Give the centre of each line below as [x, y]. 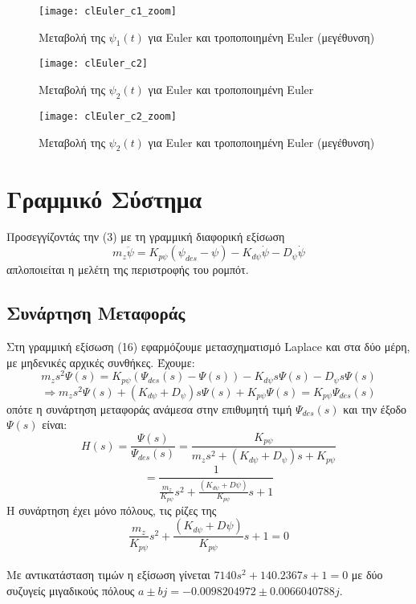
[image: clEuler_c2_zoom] [108, 116]
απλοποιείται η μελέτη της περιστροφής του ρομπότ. [128, 269]
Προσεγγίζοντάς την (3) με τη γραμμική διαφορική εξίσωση [146, 237]
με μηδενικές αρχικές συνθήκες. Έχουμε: [101, 362]
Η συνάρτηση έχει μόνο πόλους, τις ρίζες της [112, 510]
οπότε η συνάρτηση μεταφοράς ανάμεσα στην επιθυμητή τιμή [149, 408]
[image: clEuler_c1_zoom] [108, 11]
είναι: [55, 424]
